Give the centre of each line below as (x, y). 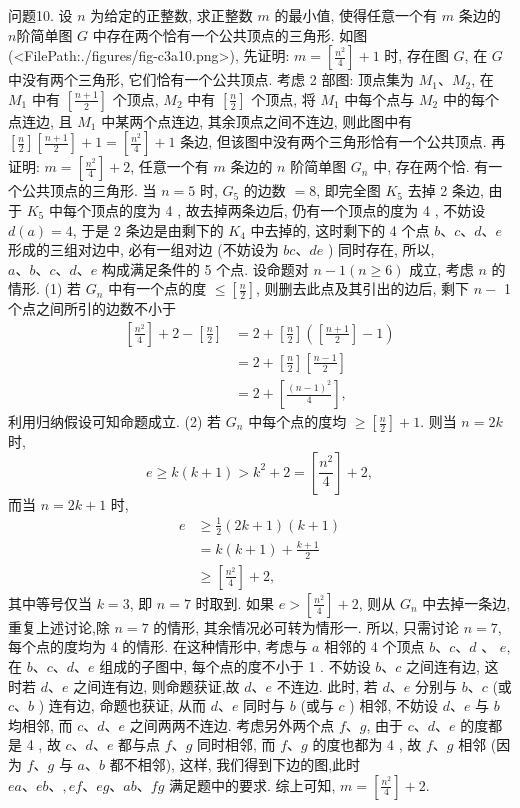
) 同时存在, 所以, (381, 249)
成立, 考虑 (441, 268)
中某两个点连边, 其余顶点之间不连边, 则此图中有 (257, 120)
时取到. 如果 (235, 602)
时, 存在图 (416, 55)
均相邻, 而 (40, 724)
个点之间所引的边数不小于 (92, 308)
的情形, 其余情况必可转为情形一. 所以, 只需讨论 (306, 626)
